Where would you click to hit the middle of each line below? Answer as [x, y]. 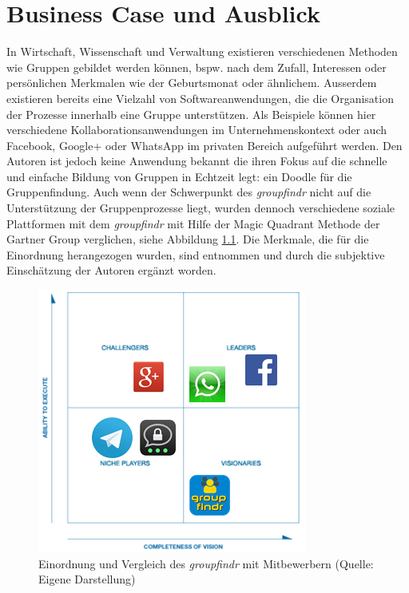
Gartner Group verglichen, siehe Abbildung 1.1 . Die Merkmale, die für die [188, 239]
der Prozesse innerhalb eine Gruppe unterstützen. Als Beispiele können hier [191, 114]
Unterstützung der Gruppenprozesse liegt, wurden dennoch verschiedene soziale [201, 208]
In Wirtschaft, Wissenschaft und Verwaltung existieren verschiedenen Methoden [202, 51]
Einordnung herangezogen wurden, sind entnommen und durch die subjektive [196, 254]
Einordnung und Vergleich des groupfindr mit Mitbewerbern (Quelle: [206, 563]
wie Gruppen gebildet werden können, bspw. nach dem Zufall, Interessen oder [197, 67]
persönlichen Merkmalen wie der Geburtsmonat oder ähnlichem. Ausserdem [192, 83]
